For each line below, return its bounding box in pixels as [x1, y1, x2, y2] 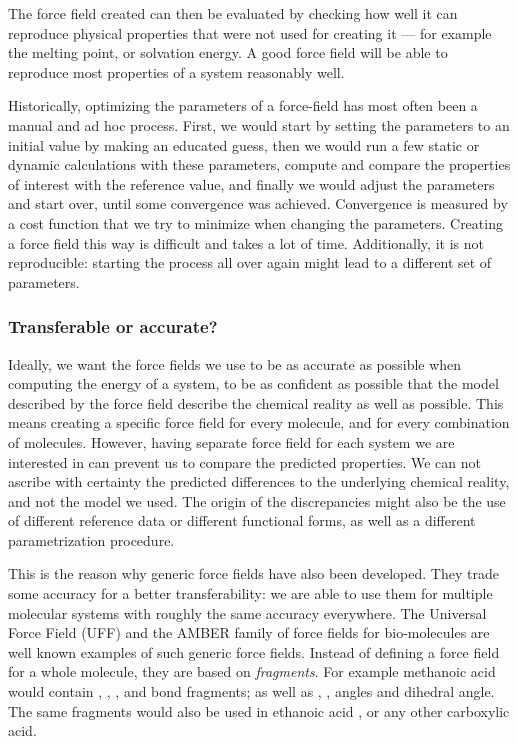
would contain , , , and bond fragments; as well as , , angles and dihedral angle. [8, 681, 495, 702]
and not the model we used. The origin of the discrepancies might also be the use [8, 490, 506, 511]
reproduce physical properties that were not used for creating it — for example [8, 22, 492, 43]
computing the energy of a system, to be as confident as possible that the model [8, 373, 499, 394]
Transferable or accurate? [8, 314, 218, 339]
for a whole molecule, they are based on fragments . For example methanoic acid [8, 661, 496, 682]
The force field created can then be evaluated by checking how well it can [8, 3, 458, 23]
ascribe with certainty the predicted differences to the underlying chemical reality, [8, 471, 510, 492]
